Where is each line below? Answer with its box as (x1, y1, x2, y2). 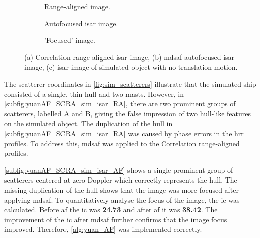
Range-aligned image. (44, 1, 110, 11)
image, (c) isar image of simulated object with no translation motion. (24, 62, 238, 72)
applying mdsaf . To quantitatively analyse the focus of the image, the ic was (4, 194, 240, 205)
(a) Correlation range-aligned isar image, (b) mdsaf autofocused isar (24, 51, 235, 62)
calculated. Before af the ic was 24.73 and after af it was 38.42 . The (4, 204, 218, 215)
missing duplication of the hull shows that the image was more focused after (4, 184, 239, 195)
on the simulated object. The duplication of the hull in (4, 118, 173, 129)
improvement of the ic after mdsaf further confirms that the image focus (4, 214, 227, 224)
